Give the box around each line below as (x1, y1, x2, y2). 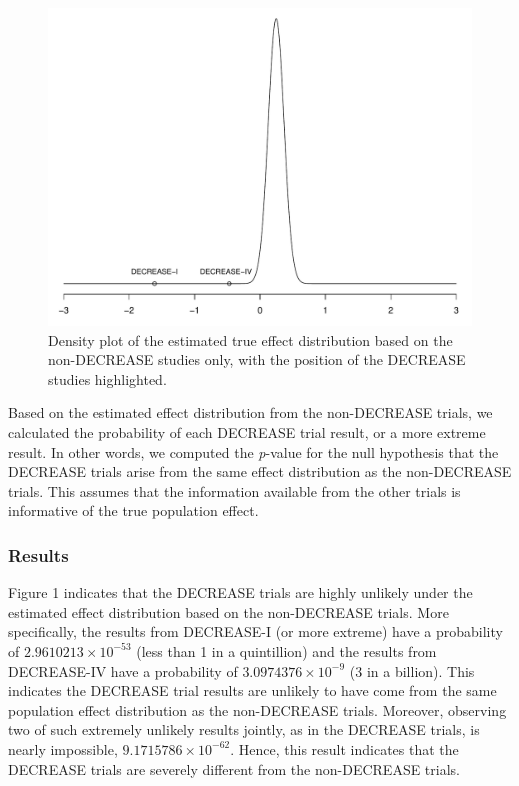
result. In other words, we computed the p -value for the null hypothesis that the (8, 441, 499, 462)
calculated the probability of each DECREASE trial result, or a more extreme (8, 421, 486, 442)
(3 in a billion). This (349, 660, 475, 681)
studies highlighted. (48, 368, 167, 389)
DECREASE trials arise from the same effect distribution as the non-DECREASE (8, 461, 512, 482)
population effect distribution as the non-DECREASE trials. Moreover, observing (8, 699, 507, 720)
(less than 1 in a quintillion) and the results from (136, 640, 437, 661)
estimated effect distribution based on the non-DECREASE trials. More (8, 601, 449, 622)
